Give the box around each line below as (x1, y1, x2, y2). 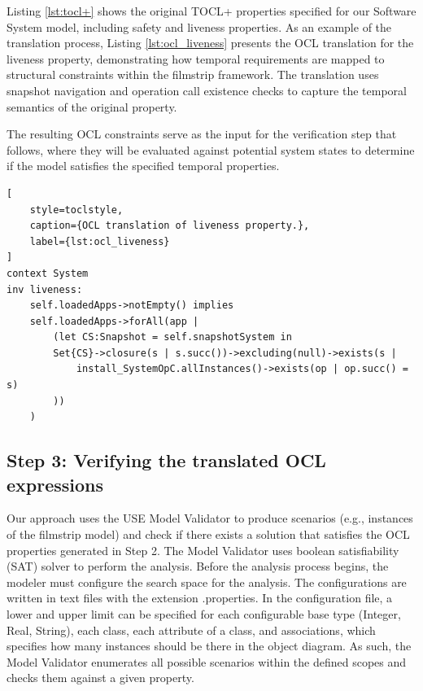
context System (7, 267, 89, 279)
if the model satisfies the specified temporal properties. (7, 157, 280, 174)
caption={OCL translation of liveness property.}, (29, 220, 310, 232)
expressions (7, 471, 104, 496)
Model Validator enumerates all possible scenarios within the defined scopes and (7, 653, 407, 670)
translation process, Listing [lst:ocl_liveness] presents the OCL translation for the (7, 34, 414, 51)
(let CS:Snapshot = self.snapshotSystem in (53, 331, 292, 343)
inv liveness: (7, 283, 83, 295)
